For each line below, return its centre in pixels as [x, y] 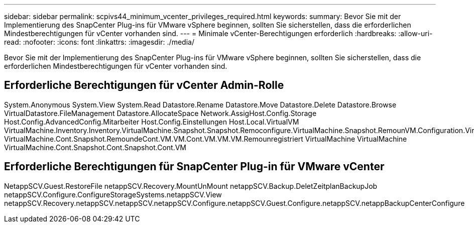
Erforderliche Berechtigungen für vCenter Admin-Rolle [144, 85]
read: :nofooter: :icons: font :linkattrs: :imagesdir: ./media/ [99, 42]
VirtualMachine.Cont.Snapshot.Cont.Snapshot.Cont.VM [95, 147]
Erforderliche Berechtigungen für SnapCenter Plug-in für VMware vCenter [194, 167]
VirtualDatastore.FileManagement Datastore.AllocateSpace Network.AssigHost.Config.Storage [160, 113]
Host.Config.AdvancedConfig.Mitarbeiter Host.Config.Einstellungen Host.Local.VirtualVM [152, 122]
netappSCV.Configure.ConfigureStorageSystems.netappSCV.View [113, 194]
